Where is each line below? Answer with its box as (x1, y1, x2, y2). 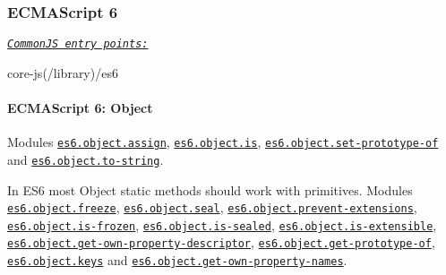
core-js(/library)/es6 (7, 63, 118, 82)
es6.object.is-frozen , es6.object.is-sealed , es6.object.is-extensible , (7, 215, 437, 234)
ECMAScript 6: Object (7, 99, 153, 117)
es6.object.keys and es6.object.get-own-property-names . (7, 251, 347, 270)
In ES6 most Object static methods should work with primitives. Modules (7, 180, 413, 199)
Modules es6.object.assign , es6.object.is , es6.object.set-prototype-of (7, 133, 439, 151)
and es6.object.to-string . (7, 150, 164, 168)
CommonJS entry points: (7, 38, 149, 51)
